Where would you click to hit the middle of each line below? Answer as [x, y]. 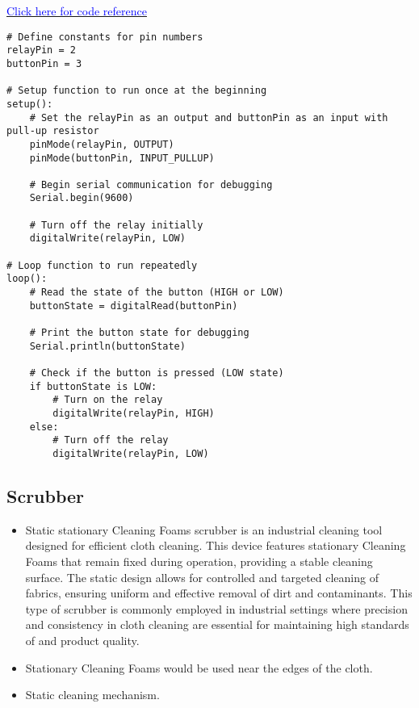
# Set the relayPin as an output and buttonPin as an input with [209, 117]
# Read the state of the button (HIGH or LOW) [157, 293]
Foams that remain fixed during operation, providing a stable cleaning [199, 561]
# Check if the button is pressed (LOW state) [157, 373]
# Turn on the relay [108, 400]
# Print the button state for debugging [139, 333]
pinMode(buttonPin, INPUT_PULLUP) [122, 158]
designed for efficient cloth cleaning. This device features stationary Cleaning [216, 545]
